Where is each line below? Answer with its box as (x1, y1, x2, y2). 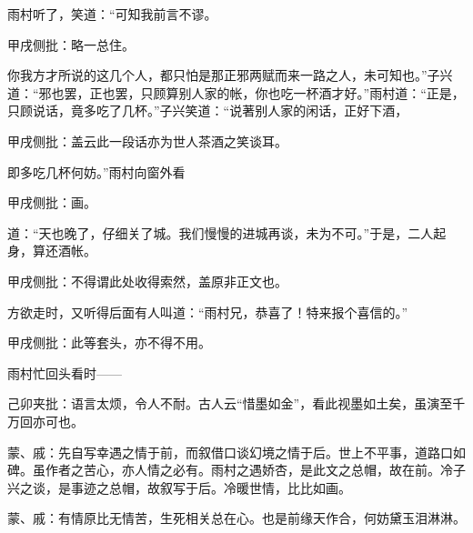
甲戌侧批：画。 (7, 193, 96, 212)
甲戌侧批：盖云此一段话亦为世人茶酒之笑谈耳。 (7, 131, 287, 150)
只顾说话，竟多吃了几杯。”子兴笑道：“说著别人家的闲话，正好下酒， (7, 101, 408, 120)
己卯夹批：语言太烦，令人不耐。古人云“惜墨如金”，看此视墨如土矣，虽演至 (7, 394, 453, 413)
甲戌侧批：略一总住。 (7, 35, 135, 54)
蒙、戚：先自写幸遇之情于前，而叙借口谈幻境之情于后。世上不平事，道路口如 (7, 442, 466, 461)
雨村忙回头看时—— (7, 363, 122, 382)
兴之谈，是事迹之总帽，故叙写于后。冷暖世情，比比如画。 (7, 478, 351, 497)
